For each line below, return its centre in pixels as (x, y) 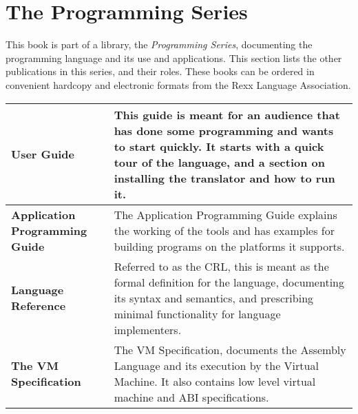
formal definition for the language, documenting (229, 282)
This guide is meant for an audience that (227, 114)
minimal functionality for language (197, 313)
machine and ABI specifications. (191, 397)
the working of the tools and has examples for (224, 230)
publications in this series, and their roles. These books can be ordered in (160, 71)
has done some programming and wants (224, 130)
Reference (39, 306)
